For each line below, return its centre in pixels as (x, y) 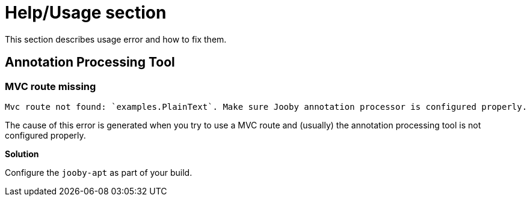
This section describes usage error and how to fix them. (116, 39)
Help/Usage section (86, 13)
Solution (22, 154)
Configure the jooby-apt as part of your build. (99, 172)
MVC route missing (51, 86)
